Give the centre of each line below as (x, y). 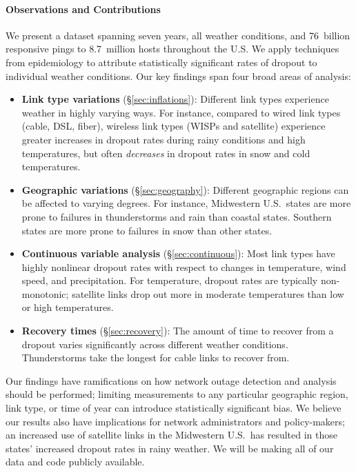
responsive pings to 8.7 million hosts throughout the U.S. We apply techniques (172, 49)
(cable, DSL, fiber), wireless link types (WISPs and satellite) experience (174, 126)
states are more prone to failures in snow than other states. (147, 230)
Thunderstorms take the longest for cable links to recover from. (156, 358)
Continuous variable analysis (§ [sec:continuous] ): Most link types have (178, 253)
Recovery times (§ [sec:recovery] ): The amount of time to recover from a (178, 331)
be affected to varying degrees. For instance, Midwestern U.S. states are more (186, 203)
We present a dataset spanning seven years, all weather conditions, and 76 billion (178, 35)
